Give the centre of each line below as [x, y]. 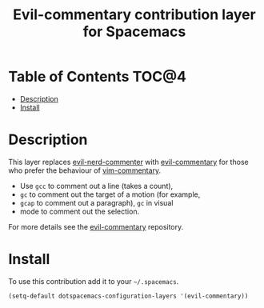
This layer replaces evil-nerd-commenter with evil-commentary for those [129, 162]
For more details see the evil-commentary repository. [96, 226]
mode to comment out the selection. [80, 211]
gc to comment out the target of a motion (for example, [110, 194]
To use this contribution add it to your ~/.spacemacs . [94, 281]
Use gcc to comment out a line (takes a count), [96, 186]
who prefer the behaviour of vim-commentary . [85, 170]
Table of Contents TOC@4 [97, 77]
